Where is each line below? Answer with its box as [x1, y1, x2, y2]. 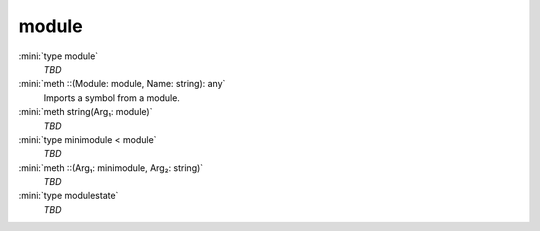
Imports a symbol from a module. [43, 91, 180, 104]
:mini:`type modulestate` [18, 190, 119, 202]
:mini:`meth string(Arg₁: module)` [18, 106, 153, 118]
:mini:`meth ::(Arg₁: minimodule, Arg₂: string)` [18, 161, 204, 174]
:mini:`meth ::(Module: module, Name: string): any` [18, 78, 226, 90]
